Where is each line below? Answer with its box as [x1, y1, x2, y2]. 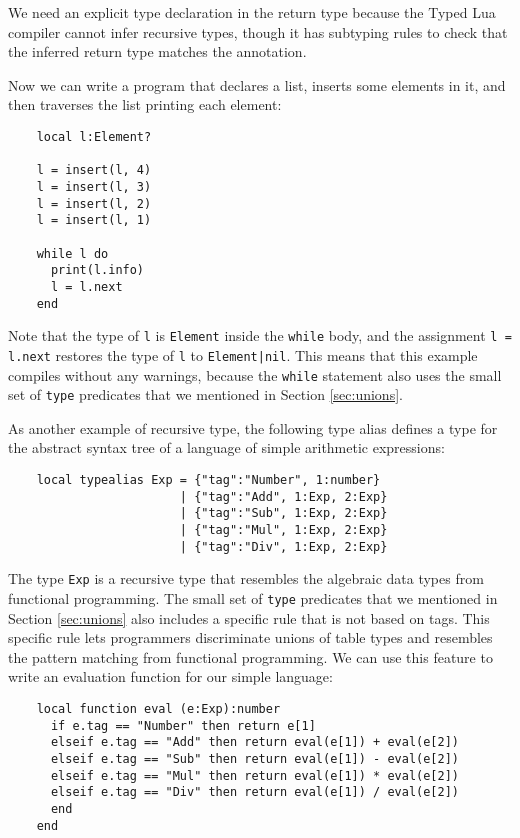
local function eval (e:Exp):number [36, 701, 281, 716]
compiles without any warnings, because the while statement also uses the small [8, 364, 502, 385]
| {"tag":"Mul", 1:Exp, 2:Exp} [179, 522, 388, 537]
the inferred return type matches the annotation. [8, 41, 307, 62]
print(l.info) [50, 263, 145, 278]
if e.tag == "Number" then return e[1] [50, 718, 316, 733]
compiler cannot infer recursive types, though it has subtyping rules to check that [8, 21, 508, 42]
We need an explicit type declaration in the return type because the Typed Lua [8, 2, 496, 22]
